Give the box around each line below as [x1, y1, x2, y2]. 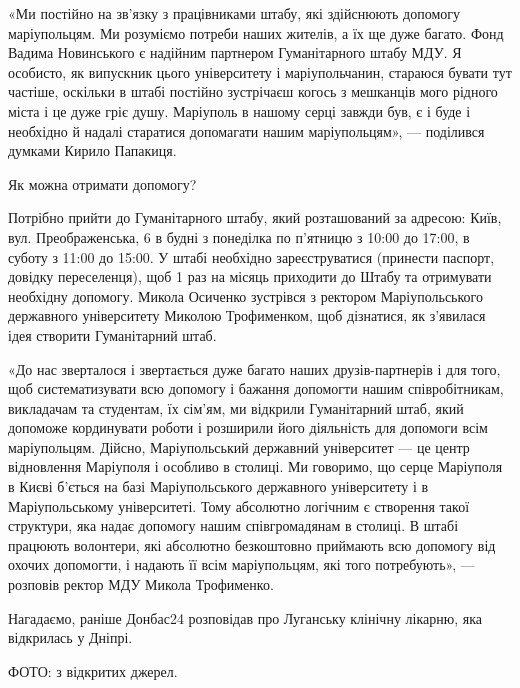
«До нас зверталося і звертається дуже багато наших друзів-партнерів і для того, [8, 358, 501, 379]
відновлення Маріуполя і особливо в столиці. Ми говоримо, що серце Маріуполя [8, 456, 503, 477]
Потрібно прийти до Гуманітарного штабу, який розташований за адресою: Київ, [8, 207, 502, 228]
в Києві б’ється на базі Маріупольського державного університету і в [8, 476, 429, 497]
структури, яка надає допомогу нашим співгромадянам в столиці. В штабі [8, 515, 459, 536]
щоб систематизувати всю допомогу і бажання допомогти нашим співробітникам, [8, 378, 504, 399]
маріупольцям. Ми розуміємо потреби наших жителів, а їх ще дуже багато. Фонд [8, 22, 504, 43]
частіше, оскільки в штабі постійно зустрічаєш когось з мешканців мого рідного [8, 81, 498, 102]
